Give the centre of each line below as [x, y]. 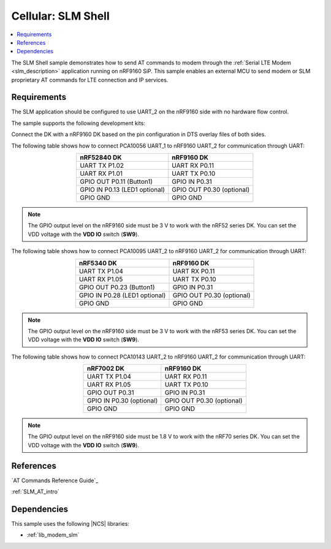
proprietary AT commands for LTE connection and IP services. [90, 80]
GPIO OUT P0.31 [110, 393]
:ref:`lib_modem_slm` [53, 535]
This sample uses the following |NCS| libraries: [70, 524]
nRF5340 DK [98, 263]
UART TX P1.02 [102, 165]
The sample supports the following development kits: [78, 123]
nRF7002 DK [106, 369]
